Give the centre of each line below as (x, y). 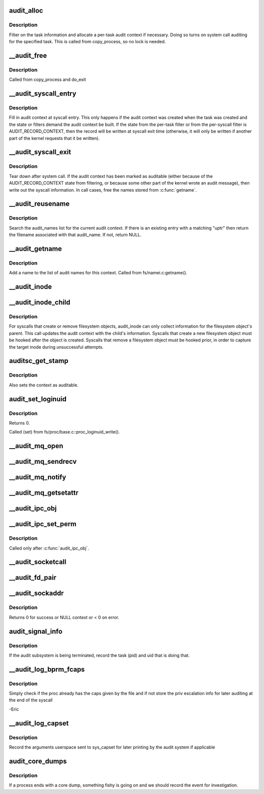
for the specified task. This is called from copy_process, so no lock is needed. (88, 42)
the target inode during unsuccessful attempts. (56, 347)
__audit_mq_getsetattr (44, 493)
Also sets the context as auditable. (44, 385)
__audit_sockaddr (36, 593)
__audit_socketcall (38, 562)
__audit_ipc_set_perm (43, 524)
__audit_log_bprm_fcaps (47, 669)
